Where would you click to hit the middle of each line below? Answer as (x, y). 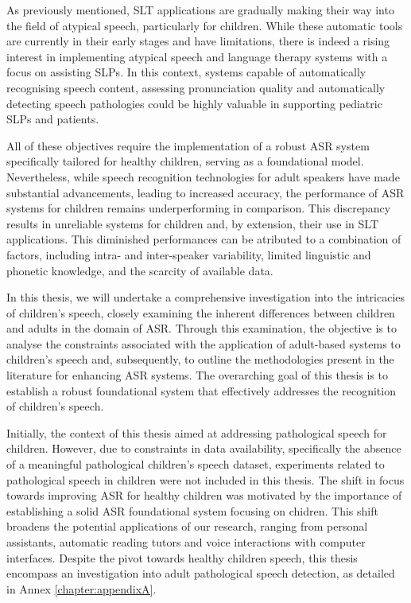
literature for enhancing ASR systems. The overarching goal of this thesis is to (198, 375)
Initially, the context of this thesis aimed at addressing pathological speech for (197, 432)
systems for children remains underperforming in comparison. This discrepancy (199, 208)
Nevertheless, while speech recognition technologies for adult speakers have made (203, 176)
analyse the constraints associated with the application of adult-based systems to (204, 343)
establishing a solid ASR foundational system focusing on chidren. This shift (192, 510)
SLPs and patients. (53, 119)
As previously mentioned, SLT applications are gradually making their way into (200, 10)
